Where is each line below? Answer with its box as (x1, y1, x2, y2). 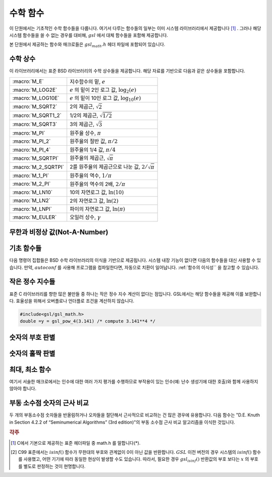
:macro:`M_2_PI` (12, 181, 51, 188)
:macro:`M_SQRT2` (12, 103, 57, 110)
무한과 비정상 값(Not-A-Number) (9, 228, 108, 236)
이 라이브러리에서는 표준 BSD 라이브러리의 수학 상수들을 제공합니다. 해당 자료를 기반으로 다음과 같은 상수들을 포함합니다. (9, 68, 245, 74)
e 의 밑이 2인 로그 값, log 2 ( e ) (70, 86, 137, 94)
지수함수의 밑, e (70, 78, 105, 85)
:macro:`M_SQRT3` (12, 121, 57, 128)
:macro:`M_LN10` (12, 189, 53, 196)
